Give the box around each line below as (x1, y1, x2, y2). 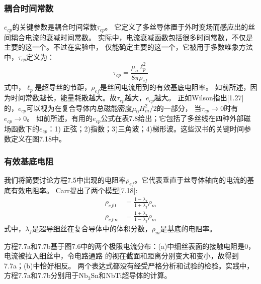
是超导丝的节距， (35, 82, 92, 92)
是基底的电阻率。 (160, 223, 217, 233)
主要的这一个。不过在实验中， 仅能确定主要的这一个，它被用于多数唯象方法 (4, 42, 253, 52)
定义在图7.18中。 (11, 133, 66, 144)
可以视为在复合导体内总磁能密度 (26, 102, 132, 113)
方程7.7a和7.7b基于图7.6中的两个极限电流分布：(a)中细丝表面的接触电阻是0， (4, 240, 255, 251)
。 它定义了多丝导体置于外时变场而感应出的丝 (105, 22, 255, 32)
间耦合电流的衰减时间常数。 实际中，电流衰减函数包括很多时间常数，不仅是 (4, 32, 253, 42)
